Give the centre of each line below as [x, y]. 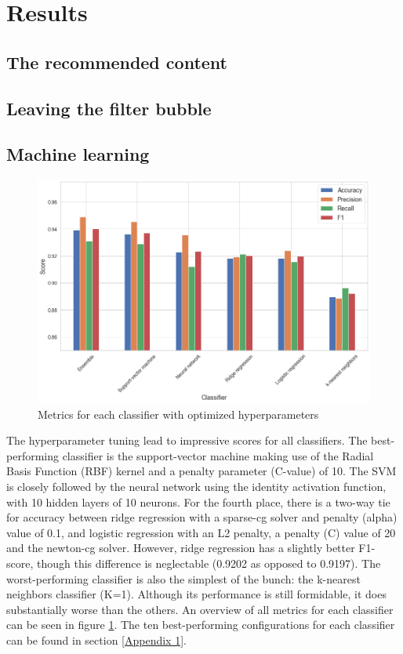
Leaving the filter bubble [109, 108]
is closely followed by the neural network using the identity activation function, [196, 486]
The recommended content [117, 62]
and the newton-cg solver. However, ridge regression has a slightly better [181, 548]
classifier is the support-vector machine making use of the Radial [218, 455]
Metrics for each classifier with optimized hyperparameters [178, 414]
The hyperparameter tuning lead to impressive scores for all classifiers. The [187, 440]
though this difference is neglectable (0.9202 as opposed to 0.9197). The [209, 563]
